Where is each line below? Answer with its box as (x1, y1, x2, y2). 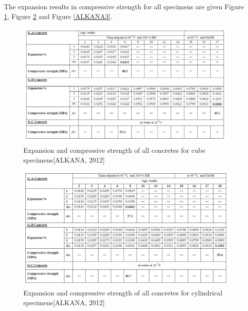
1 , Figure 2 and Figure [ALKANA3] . (4, 11, 113, 21)
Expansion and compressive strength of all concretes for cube (23, 145, 206, 155)
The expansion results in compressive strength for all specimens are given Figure (4, 1, 244, 11)
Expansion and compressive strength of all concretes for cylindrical (23, 288, 223, 297)
